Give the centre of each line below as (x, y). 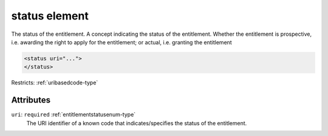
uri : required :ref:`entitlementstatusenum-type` (73, 115)
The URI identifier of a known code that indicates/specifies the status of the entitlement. (137, 123)
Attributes (31, 100)
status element (50, 16)
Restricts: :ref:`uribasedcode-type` (55, 83)
